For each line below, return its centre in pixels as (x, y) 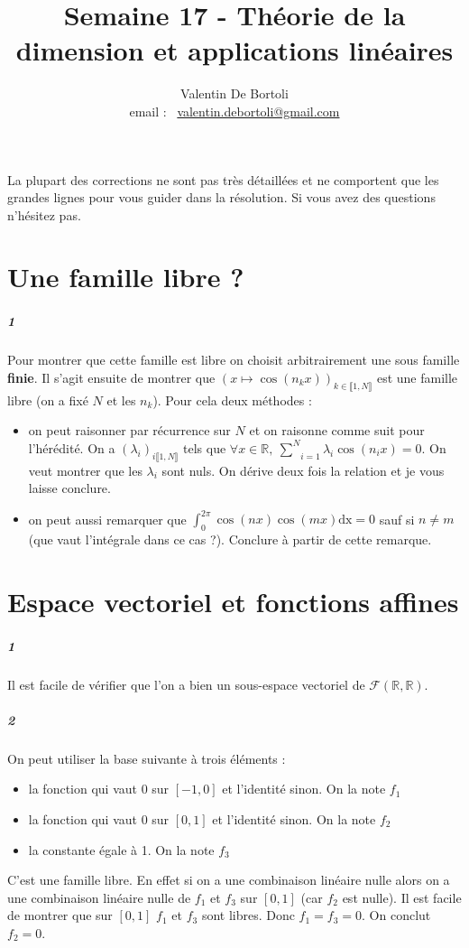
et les (121, 400)
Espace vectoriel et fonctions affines (233, 601)
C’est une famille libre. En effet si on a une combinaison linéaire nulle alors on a (229, 880)
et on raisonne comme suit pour (337, 430)
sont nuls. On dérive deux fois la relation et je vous (303, 470)
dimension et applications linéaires (234, 50)
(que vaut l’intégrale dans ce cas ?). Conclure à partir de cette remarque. (230, 539)
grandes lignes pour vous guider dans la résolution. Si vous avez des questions (221, 197)
